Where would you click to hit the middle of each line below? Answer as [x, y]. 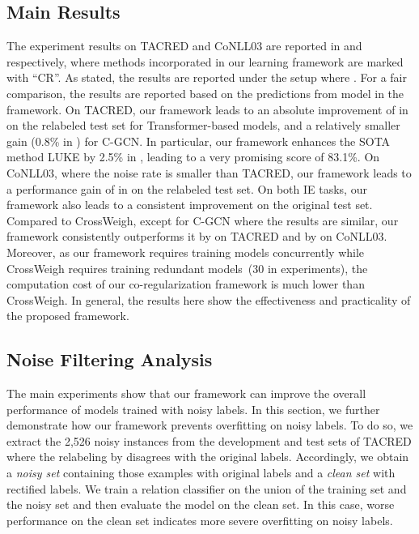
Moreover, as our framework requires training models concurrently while [186, 252]
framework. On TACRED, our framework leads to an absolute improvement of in [207, 109]
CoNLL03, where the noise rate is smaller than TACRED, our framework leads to [209, 172]
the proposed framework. [68, 316]
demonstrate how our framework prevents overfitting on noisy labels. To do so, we [210, 425]
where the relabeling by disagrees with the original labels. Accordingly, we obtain [208, 457]
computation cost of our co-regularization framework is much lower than [186, 284]
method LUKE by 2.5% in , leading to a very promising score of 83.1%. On [193, 157]
